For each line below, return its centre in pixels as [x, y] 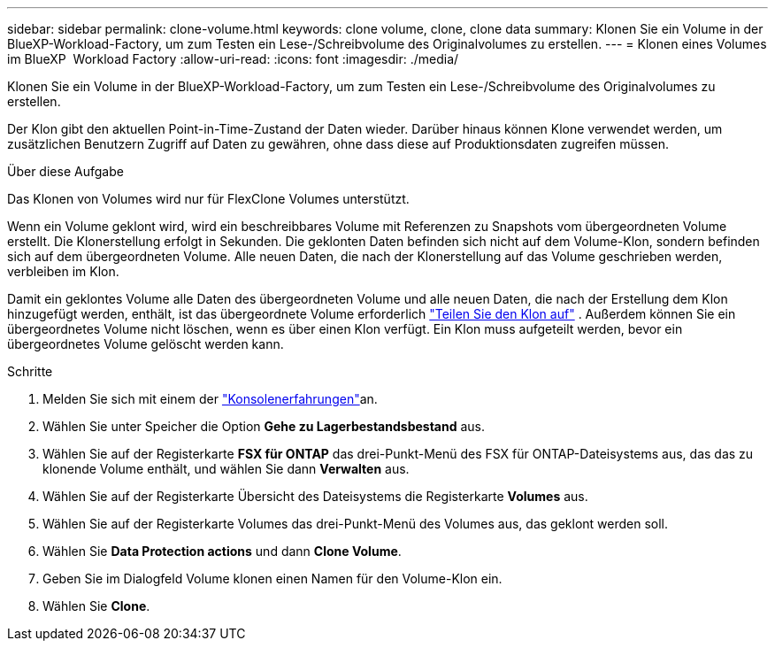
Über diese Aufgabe [65, 171]
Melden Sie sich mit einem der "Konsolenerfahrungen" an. [210, 399]
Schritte [30, 371]
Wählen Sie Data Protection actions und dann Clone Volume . [222, 551]
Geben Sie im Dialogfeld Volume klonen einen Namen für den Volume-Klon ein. [272, 579]
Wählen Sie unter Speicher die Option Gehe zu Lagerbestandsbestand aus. [264, 426]
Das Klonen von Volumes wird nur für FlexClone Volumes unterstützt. [208, 199]
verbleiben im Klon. [63, 271]
